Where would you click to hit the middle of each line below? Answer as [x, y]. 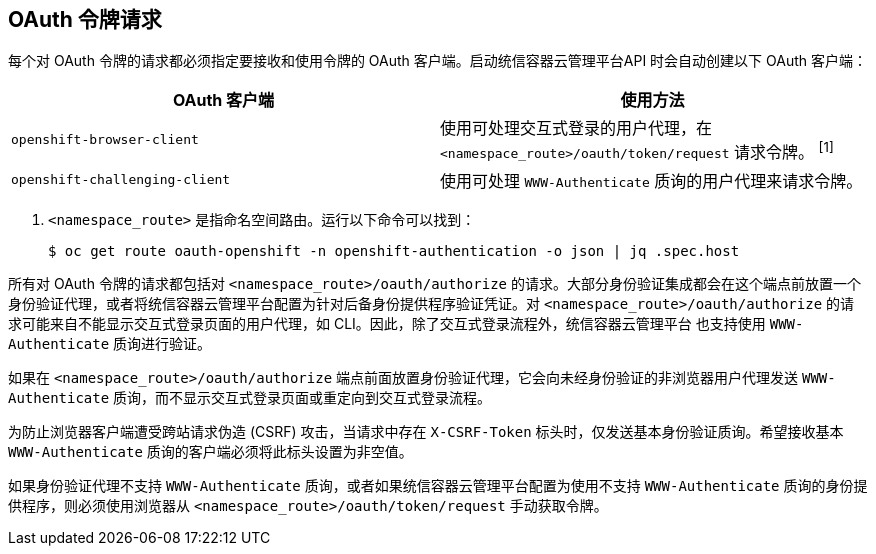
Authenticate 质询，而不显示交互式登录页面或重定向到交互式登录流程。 [250, 397]
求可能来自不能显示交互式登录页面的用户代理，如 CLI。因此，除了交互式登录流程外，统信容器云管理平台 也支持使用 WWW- [406, 323]
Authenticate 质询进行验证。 [110, 343]
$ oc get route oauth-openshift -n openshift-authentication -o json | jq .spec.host [394, 250]
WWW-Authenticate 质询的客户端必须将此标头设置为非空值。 [210, 451]
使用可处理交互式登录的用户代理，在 [576, 128]
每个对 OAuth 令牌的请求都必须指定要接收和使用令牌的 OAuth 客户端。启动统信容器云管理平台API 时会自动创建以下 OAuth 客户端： [437, 61]
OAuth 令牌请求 [85, 19]
